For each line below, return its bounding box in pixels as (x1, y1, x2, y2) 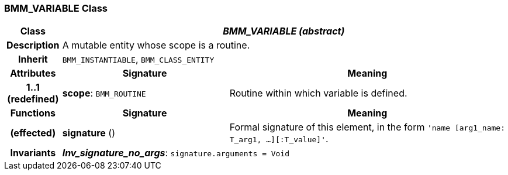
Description (6, 39, 60, 52)
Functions (10, 107, 56, 119)
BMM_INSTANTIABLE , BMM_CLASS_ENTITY (62, 53, 215, 66)
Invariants (10, 147, 56, 159)
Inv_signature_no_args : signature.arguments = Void (62, 147, 290, 159)
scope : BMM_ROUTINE (62, 87, 146, 99)
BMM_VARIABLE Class (4, 2, 108, 14)
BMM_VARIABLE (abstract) (223, 25, 345, 37)
